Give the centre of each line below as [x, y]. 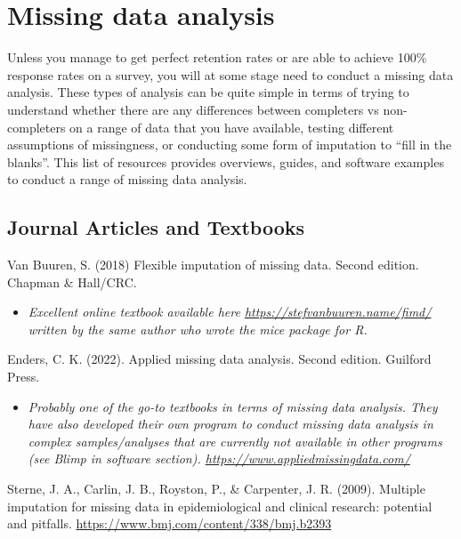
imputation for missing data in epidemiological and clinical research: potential [220, 506]
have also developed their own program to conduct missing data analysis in [230, 424]
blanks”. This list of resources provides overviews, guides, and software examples [226, 161]
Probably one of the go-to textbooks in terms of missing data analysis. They [233, 406]
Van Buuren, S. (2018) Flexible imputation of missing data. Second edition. [213, 265]
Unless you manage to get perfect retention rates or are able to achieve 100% [217, 57]
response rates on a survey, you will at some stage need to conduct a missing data [230, 74]
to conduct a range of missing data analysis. [127, 179]
